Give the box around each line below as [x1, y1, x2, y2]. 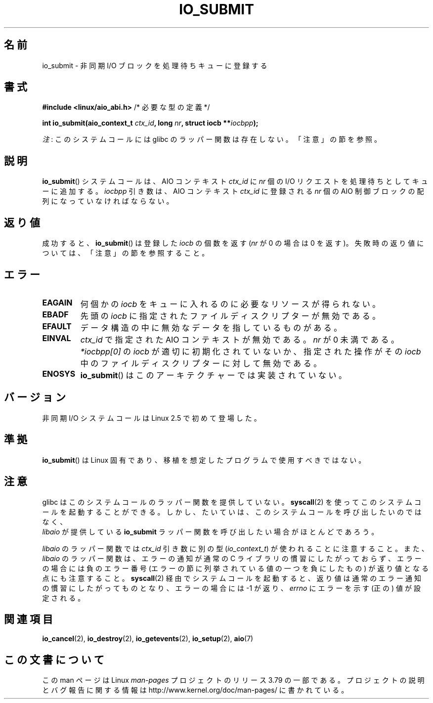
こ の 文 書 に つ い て [4, 653, 104, 666]
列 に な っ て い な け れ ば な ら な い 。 [42, 197, 173, 206]
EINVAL [42, 333, 71, 343]
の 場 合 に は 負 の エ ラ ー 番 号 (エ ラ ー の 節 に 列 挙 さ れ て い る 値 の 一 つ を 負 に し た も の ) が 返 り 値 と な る [42, 564, 429, 572]
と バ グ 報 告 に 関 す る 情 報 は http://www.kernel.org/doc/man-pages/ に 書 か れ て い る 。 [42, 686, 348, 695]
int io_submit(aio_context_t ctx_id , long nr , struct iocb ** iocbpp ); [42, 119, 259, 128]
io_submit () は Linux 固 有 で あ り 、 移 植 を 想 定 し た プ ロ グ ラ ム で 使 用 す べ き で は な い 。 [42, 455, 366, 464]
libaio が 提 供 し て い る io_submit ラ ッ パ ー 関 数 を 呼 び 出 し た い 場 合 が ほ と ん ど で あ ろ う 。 [42, 527, 379, 536]
